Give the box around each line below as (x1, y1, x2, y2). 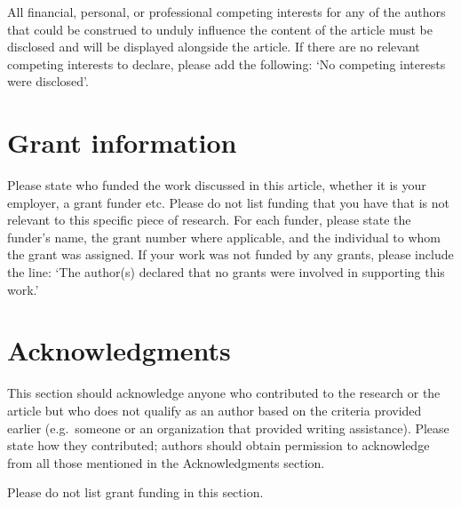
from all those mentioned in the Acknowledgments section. (7, 453, 325, 471)
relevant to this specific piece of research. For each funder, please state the (7, 210, 411, 229)
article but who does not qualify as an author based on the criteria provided (7, 400, 422, 419)
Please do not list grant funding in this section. (7, 483, 264, 502)
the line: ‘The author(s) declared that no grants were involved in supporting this (7, 263, 445, 281)
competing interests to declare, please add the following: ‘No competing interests (7, 54, 446, 73)
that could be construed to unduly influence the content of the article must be (7, 20, 433, 38)
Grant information (7, 124, 237, 161)
